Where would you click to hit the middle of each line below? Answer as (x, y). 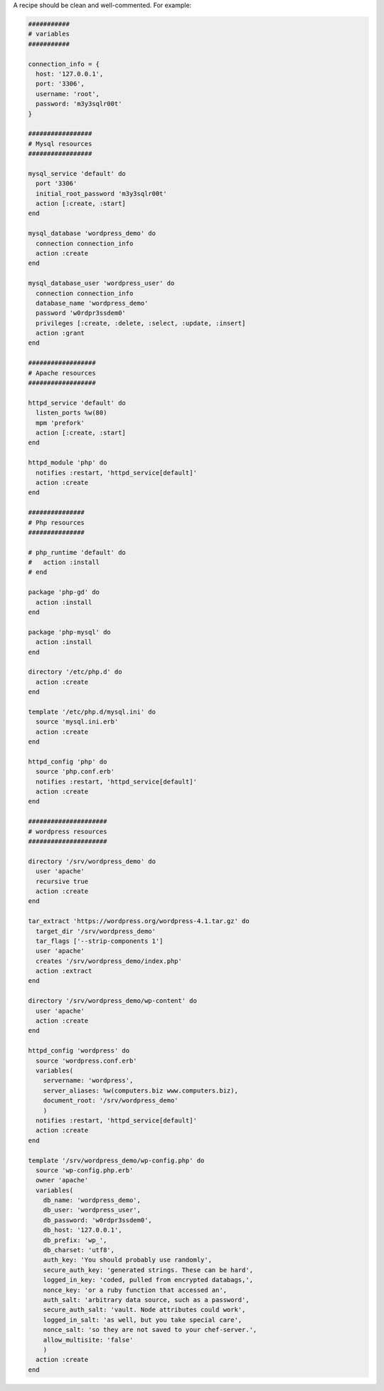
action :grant (60, 333)
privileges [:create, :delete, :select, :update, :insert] (141, 323)
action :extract (64, 971)
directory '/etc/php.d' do (75, 672)
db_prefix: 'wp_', (75, 1240)
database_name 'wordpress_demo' (92, 303)
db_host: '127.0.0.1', (82, 1230)
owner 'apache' (62, 1180)
